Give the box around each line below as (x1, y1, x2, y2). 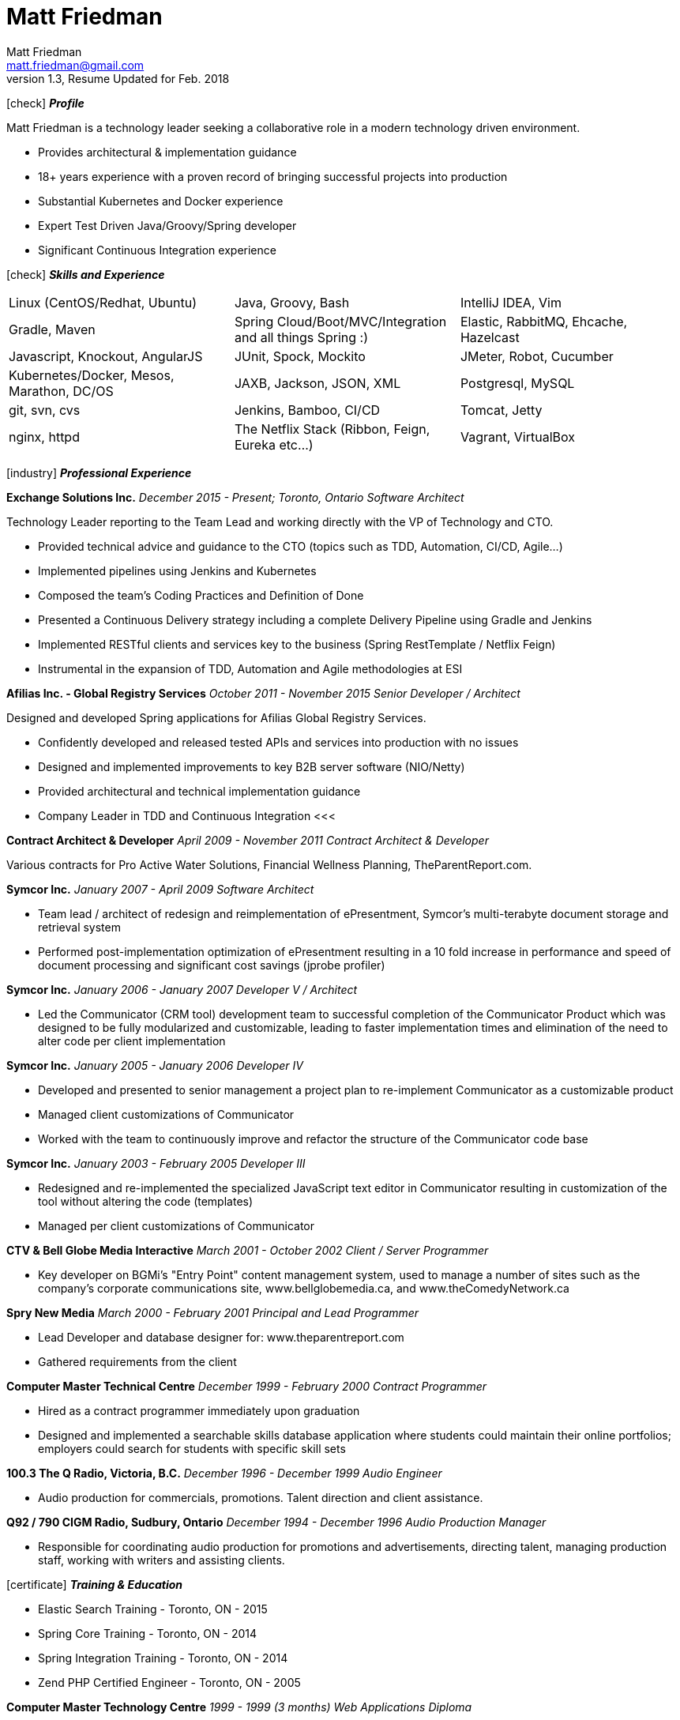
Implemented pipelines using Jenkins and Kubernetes (38, 563, 317, 578)
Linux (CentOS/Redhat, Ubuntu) (9, 294, 197, 311)
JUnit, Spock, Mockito (234, 348, 366, 364)
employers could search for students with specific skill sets (38, 1441, 346, 1455)
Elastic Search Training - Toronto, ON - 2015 (38, 1601, 268, 1616)
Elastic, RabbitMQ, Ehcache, (460, 313, 628, 329)
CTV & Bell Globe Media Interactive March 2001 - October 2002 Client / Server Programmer (6, 1243, 489, 1257)
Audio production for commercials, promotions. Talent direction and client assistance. (38, 1490, 483, 1504)
